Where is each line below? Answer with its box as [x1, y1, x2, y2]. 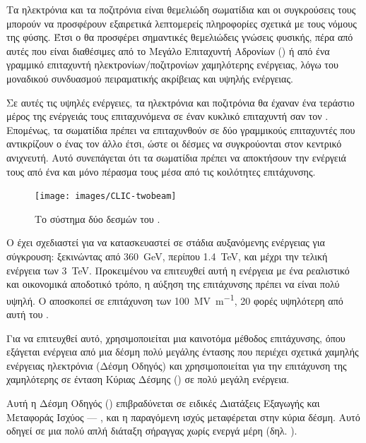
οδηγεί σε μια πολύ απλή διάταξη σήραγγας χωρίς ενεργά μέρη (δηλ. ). [6, 423, 297, 438]
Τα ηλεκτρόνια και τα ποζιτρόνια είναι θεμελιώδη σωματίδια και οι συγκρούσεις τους [6, 2, 356, 16]
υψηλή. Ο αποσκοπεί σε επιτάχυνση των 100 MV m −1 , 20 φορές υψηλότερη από [6, 291, 343, 308]
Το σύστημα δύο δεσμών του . [35, 211, 160, 226]
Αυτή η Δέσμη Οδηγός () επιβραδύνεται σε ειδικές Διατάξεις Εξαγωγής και [6, 395, 320, 410]
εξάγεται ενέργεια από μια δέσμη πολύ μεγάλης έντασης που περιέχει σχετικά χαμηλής [6, 344, 359, 359]
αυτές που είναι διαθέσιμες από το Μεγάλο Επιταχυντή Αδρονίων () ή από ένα [6, 43, 330, 58]
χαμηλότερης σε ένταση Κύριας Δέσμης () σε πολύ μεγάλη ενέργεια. [6, 372, 290, 387]
